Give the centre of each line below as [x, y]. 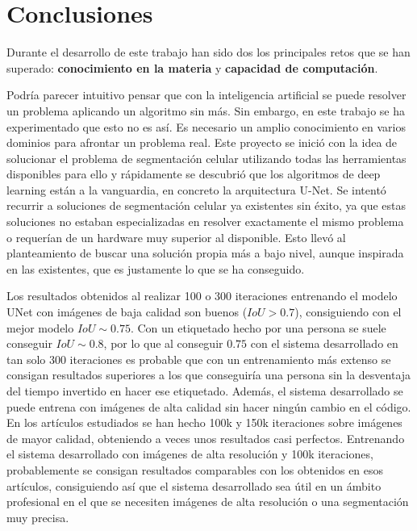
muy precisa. [38, 517]
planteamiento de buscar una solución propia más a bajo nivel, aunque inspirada [205, 253]
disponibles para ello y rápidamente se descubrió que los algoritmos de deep [194, 174]
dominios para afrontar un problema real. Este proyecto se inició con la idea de [202, 142]
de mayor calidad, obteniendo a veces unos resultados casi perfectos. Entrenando [206, 438]
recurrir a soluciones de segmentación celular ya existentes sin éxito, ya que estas [206, 205]
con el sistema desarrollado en [324, 343]
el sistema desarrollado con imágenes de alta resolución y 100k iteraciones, [190, 454]
